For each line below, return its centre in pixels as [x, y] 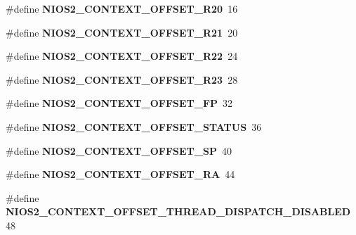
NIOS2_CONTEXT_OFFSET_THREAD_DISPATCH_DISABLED [178, 211]
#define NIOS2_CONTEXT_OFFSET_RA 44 [120, 174]
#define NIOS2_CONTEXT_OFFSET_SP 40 [119, 150]
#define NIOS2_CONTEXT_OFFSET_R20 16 [122, 8]
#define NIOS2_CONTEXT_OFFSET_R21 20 [122, 32]
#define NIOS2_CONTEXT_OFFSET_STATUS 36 [134, 126]
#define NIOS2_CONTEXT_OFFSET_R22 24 [122, 56]
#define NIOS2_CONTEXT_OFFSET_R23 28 [122, 79]
